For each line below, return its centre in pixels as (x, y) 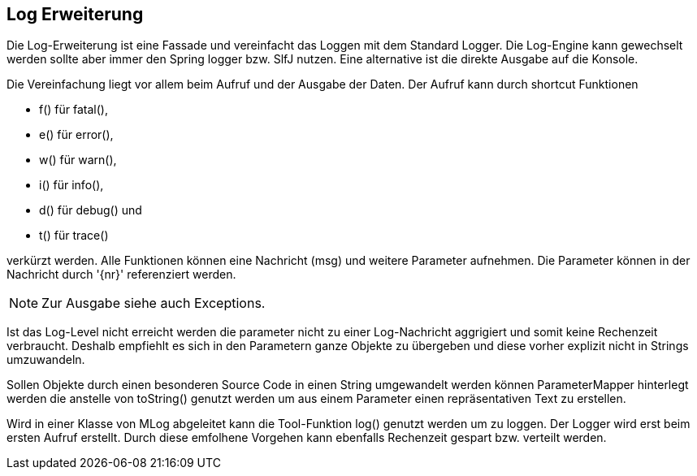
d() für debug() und (91, 210)
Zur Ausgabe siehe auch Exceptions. (154, 303)
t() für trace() (74, 236)
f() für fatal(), (74, 110)
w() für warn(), (78, 160)
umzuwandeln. (46, 360)
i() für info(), (71, 185)
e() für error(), (76, 135)
